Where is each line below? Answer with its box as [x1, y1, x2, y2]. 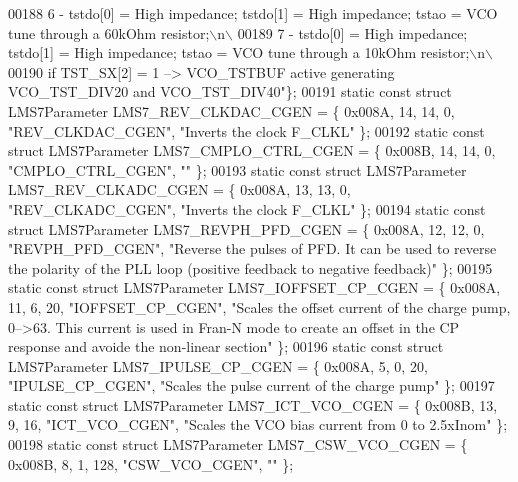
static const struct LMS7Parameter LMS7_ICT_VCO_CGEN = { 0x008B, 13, [8, 394, 498, 415]
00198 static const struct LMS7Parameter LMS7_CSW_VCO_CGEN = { [8, 434, 468, 455]
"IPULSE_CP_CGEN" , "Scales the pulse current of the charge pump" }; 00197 [8, 375, 495, 396]
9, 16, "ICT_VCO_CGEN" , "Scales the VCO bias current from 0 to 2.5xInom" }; [8, 414, 508, 435]
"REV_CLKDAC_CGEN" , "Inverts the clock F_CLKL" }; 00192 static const [8, 120, 485, 141]
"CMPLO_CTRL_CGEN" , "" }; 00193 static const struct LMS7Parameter [8, 159, 467, 180]
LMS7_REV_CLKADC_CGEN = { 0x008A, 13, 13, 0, [8, 179, 351, 200]
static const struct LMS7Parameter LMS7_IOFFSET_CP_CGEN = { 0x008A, [8, 277, 501, 298]
